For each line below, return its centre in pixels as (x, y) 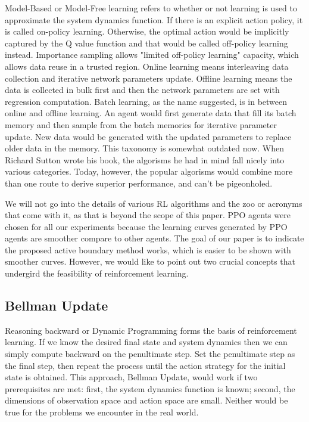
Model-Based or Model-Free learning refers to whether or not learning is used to (151, 8)
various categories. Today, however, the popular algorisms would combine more (149, 171)
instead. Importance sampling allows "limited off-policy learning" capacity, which (152, 55)
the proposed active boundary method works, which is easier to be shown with (148, 249)
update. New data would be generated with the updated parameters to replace (148, 136)
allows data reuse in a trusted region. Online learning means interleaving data (147, 66)
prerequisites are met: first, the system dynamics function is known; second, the (150, 388)
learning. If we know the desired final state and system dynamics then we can (146, 342)
